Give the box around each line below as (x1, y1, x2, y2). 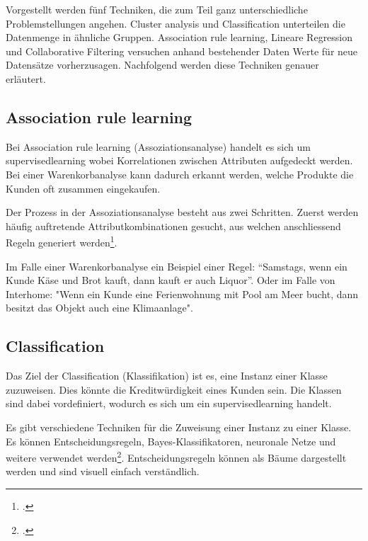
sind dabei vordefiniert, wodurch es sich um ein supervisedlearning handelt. (6, 396, 332, 411)
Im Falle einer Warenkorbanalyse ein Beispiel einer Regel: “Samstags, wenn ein (6, 258, 347, 273)
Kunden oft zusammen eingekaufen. (6, 181, 161, 195)
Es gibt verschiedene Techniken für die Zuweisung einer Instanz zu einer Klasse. (6, 419, 352, 434)
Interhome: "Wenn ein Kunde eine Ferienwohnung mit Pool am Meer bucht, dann (6, 286, 359, 301)
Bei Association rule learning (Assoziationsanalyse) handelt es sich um (6, 139, 311, 154)
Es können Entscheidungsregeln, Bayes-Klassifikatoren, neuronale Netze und (6, 433, 336, 448)
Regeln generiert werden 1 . (6, 233, 117, 249)
